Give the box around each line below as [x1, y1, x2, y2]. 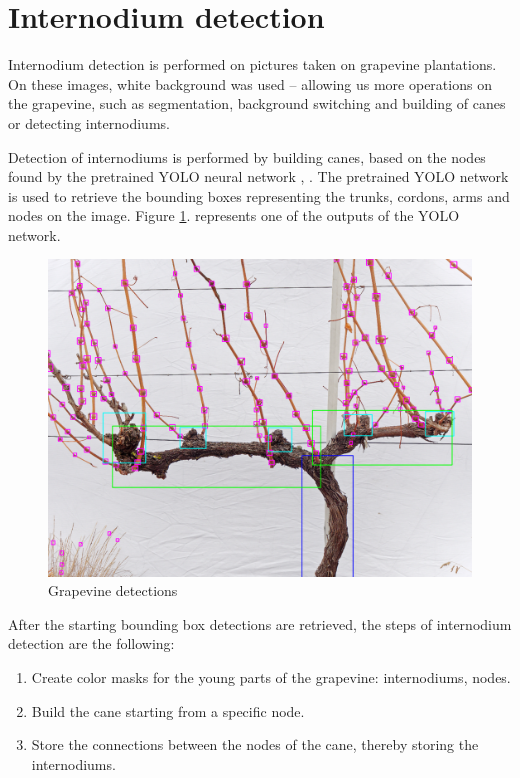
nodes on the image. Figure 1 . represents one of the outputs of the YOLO [8, 205, 460, 226]
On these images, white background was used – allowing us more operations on [8, 73, 492, 94]
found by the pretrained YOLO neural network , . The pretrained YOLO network [8, 166, 509, 187]
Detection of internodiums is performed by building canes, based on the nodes [8, 146, 486, 167]
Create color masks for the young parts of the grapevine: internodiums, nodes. [31, 667, 511, 688]
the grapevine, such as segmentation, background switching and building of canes [8, 93, 506, 114]
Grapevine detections [48, 580, 178, 601]
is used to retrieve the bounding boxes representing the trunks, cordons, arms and [8, 185, 510, 206]
